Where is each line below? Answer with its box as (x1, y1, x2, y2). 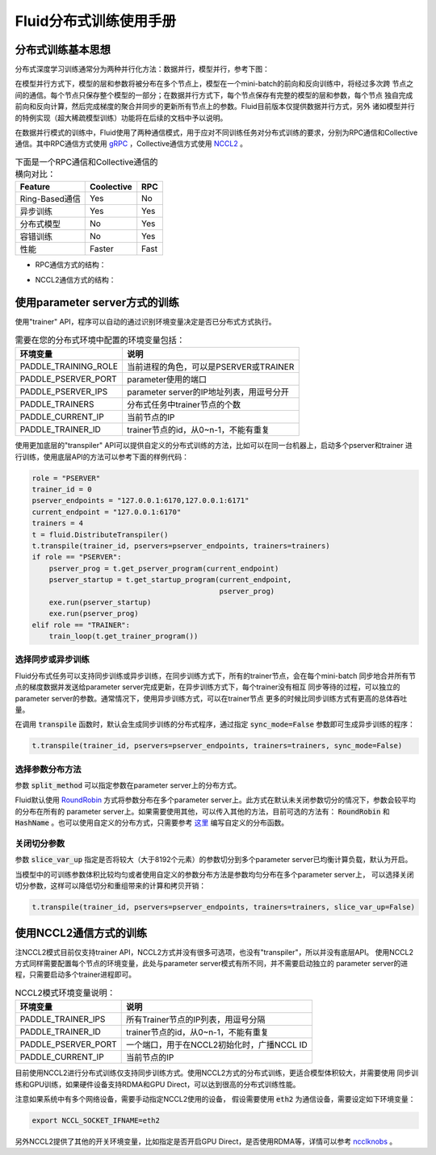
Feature (19, 182, 51, 193)
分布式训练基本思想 (15, 43, 111, 56)
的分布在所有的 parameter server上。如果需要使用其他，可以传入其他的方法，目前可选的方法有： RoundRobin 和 (15, 806, 391, 816)
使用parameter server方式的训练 (15, 295, 179, 310)
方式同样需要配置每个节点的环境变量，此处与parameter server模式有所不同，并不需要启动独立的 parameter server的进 (15, 959, 408, 969)
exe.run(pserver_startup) (48, 597, 152, 607)
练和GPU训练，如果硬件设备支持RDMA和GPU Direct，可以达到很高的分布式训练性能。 (15, 1079, 300, 1089)
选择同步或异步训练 (15, 654, 90, 665)
